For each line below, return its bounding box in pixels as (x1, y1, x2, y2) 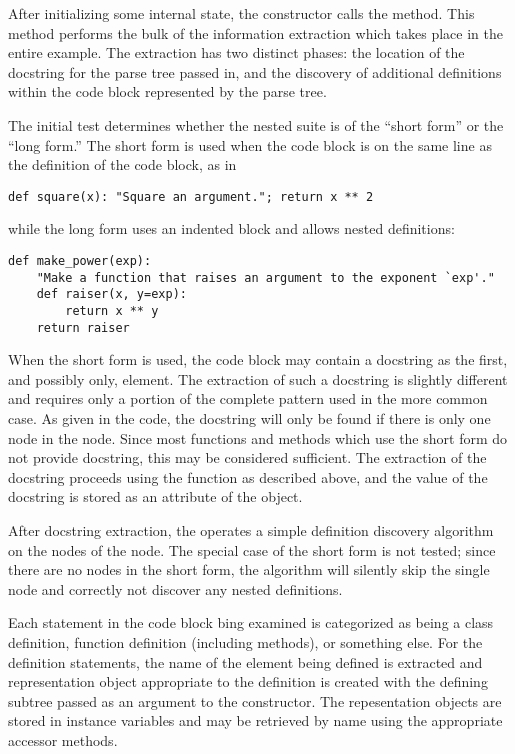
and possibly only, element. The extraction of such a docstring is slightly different (8, 368, 508, 389)
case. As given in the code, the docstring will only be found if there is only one (8, 408, 491, 429)
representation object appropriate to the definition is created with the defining (8, 671, 488, 692)
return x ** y (65, 303, 159, 318)
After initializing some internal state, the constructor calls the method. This (8, 3, 475, 23)
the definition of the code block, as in (8, 154, 237, 175)
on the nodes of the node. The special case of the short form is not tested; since (8, 539, 496, 560)
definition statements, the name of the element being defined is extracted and (8, 651, 483, 672)
